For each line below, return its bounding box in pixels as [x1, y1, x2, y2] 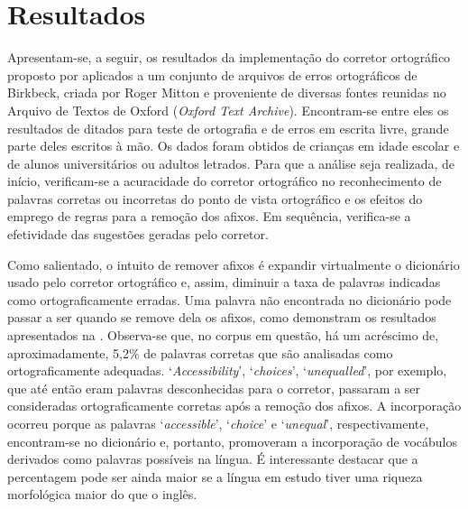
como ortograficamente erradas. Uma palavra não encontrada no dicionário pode [7, 290, 452, 309]
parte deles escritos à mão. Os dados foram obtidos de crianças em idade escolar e [7, 136, 460, 155]
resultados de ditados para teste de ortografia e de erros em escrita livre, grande [7, 118, 449, 137]
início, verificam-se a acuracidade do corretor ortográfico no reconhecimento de [7, 171, 442, 190]
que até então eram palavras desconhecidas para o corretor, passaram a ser [7, 378, 421, 397]
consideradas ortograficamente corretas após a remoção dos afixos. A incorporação [7, 396, 462, 415]
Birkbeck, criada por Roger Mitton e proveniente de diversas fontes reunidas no [7, 83, 446, 102]
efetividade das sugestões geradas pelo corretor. [7, 225, 269, 244]
